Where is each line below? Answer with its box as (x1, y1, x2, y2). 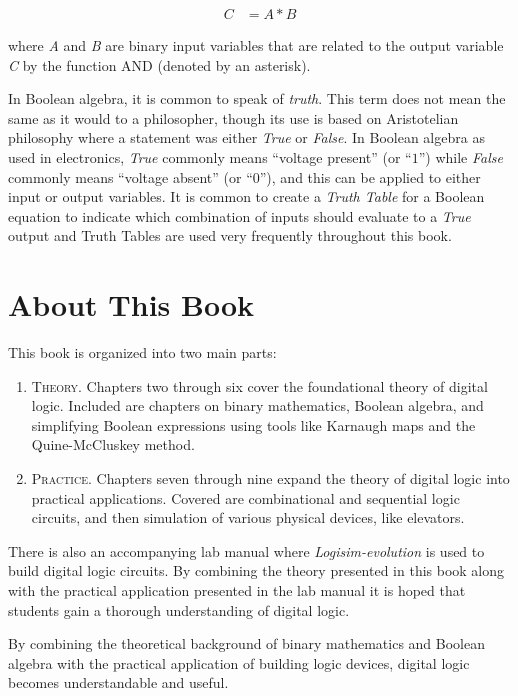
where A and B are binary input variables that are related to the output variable (8, 35, 504, 56)
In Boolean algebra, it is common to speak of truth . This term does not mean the (8, 88, 506, 109)
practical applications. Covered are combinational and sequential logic (31, 487, 460, 508)
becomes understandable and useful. (8, 672, 229, 693)
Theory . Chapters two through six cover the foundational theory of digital (31, 375, 488, 396)
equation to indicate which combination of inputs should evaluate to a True (8, 205, 471, 226)
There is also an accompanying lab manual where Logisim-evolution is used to (8, 540, 485, 561)
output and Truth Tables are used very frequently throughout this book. (8, 225, 452, 246)
